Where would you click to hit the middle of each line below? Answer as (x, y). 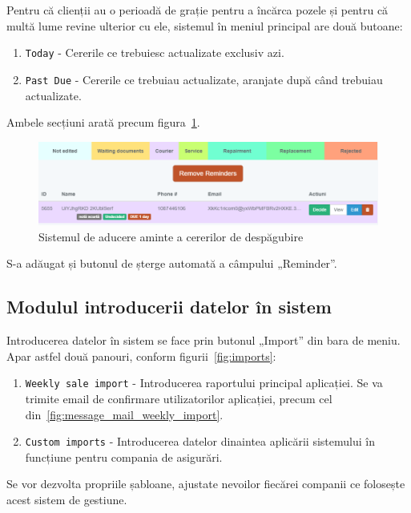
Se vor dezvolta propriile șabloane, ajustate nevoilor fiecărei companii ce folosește (206, 484)
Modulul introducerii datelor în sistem (169, 307)
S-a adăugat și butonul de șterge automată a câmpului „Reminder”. (172, 263)
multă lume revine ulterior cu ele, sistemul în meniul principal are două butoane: (205, 25)
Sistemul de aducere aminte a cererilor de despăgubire (171, 236)
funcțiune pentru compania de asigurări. (124, 456)
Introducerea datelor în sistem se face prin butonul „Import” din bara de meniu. (203, 340)
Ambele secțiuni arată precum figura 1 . (103, 122)
